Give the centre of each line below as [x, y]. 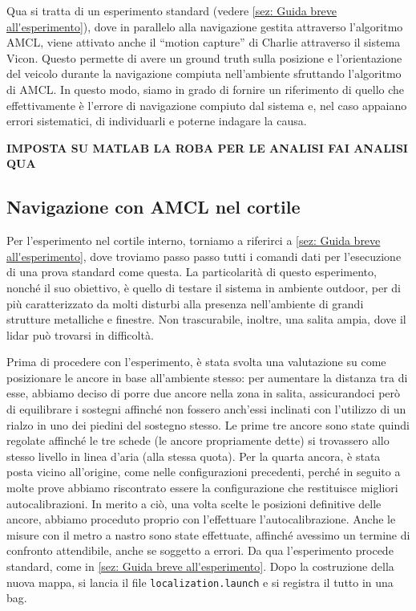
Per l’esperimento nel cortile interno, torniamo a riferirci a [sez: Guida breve [194, 240]
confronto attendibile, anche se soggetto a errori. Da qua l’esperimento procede [200, 550]
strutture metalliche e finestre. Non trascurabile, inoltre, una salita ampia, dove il [206, 319]
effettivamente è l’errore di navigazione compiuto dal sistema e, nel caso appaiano [207, 105]
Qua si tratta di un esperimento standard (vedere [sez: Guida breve [172, 10]
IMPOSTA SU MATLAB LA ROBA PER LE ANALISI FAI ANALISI [207, 147]
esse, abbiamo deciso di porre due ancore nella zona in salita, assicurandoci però [204, 393]
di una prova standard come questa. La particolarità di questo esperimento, [192, 272]
